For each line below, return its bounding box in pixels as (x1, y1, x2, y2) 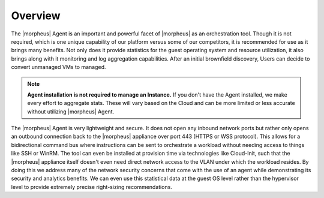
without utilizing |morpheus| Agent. (27, 108, 115, 115)
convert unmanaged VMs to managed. (11, 64, 106, 71)
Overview (11, 9, 61, 22)
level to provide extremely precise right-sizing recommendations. (11, 183, 172, 190)
